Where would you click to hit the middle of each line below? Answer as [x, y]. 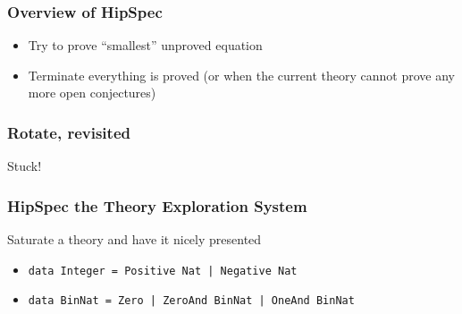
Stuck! [25, 166]
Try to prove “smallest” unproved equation [145, 45]
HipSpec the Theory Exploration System [157, 205]
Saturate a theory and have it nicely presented [134, 239]
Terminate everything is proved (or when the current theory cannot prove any [241, 75]
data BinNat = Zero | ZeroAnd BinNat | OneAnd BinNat [191, 301]
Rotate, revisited [69, 132]
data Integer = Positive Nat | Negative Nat [163, 271]
